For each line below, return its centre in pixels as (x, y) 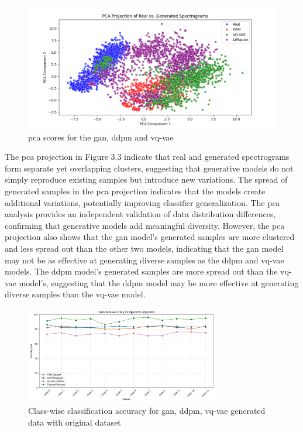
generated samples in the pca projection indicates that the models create (135, 191)
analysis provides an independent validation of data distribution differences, (140, 214)
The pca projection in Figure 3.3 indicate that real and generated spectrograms (147, 157)
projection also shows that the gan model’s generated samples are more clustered (150, 237)
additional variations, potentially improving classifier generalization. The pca (142, 202)
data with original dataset (75, 422)
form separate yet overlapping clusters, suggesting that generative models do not (149, 168)
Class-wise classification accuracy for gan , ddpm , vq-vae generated (147, 411)
